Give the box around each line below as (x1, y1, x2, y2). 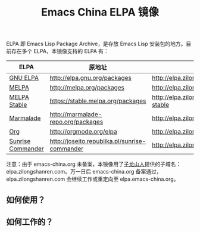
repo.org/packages (49, 117, 104, 126)
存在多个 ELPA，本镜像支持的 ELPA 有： (11, 48, 109, 55)
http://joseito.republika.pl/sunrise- (49, 137, 146, 146)
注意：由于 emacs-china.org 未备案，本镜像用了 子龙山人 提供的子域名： (6, 160, 182, 168)
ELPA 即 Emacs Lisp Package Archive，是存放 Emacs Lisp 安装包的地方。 (6, 40, 186, 48)
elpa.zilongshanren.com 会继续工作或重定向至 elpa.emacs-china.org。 (6, 175, 179, 182)
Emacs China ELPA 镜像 (41, 5, 159, 19)
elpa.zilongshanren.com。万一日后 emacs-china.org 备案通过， (6, 168, 162, 175)
